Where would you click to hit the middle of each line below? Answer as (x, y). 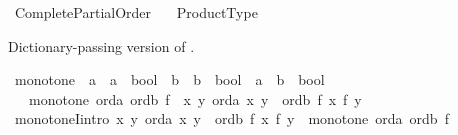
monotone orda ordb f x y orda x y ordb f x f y (195, 98)
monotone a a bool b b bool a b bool (169, 79)
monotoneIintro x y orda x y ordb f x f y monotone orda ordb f (231, 118)
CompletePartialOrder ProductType (136, 12)
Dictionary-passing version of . (101, 45)
